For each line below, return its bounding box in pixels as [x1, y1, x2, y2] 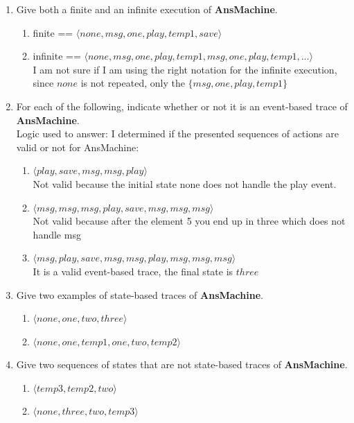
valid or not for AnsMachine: [16, 139, 139, 154]
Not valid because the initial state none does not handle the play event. [33, 176, 337, 191]
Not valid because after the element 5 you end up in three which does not [33, 214, 346, 228]
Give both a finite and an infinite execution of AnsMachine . [16, 2, 278, 16]
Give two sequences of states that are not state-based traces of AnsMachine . [16, 357, 348, 372]
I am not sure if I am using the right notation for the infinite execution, [33, 62, 337, 76]
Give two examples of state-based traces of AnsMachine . [16, 287, 263, 302]
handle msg [33, 227, 81, 241]
